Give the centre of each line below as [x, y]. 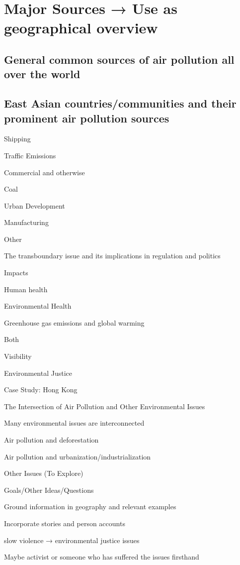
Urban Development [35, 205]
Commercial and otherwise [44, 172]
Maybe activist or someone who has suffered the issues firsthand [102, 557]
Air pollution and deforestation [51, 440]
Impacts [16, 273]
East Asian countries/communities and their [120, 103]
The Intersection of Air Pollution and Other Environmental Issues [105, 406]
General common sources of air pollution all [119, 59]
